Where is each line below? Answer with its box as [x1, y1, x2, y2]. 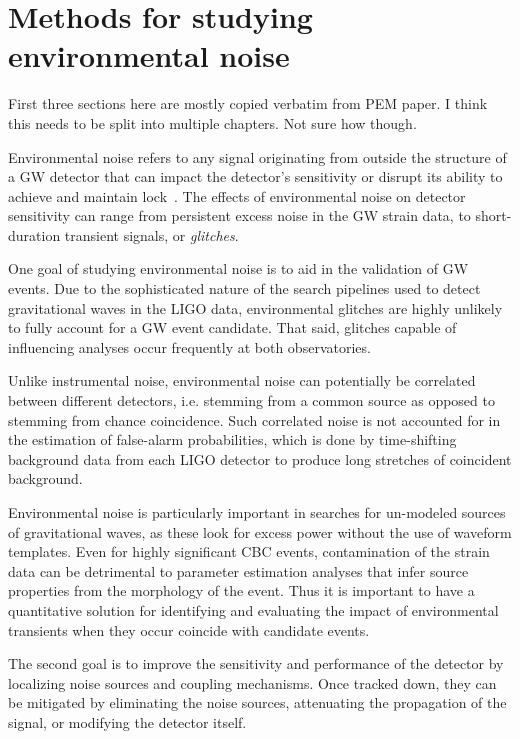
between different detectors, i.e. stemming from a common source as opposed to [8, 390, 495, 411]
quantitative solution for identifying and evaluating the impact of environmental [8, 599, 499, 620]
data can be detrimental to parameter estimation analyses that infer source [8, 560, 469, 581]
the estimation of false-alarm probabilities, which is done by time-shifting [8, 429, 457, 450]
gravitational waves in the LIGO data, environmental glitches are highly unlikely [8, 297, 503, 318]
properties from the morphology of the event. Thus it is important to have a [8, 580, 475, 601]
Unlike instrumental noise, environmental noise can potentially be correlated [8, 370, 476, 391]
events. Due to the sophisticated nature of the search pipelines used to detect [8, 278, 481, 299]
